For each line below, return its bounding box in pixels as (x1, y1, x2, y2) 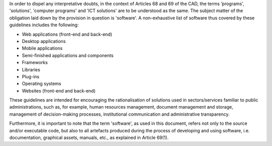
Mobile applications (22, 45, 63, 52)
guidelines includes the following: (9, 22, 79, 28)
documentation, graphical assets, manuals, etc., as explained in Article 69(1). (9, 134, 169, 141)
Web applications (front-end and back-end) (22, 31, 112, 37)
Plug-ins (22, 73, 40, 79)
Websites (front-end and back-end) (22, 87, 96, 93)
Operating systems (22, 81, 61, 87)
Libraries (22, 66, 40, 73)
